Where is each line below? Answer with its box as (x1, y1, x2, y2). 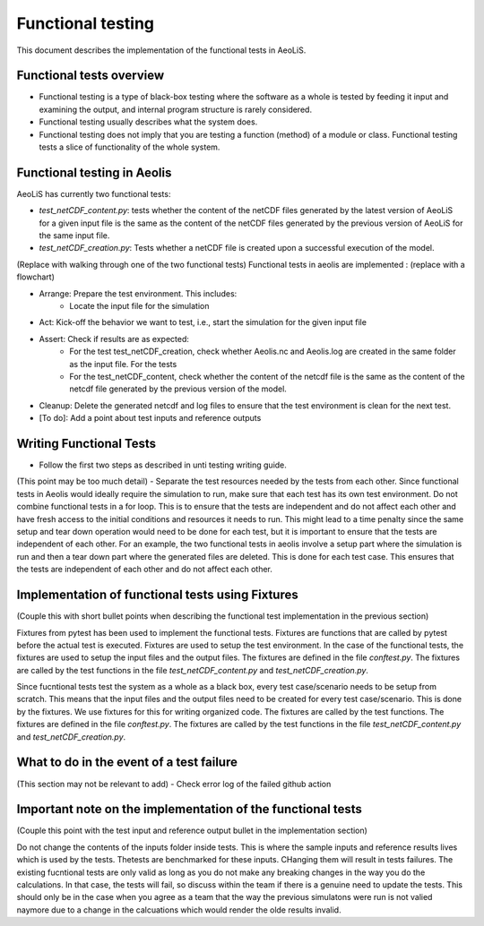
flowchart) (16, 271, 56, 282)
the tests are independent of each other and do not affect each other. (16, 564, 273, 575)
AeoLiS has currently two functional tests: (16, 188, 171, 199)
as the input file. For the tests (69, 358, 177, 369)
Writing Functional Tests (16, 435, 157, 451)
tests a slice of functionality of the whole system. (39, 141, 220, 152)
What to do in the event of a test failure (16, 755, 238, 770)
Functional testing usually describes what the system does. (39, 116, 258, 127)
